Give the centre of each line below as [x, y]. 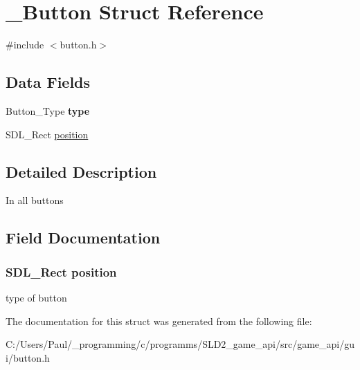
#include [25, 45]
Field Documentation [83, 238]
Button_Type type [48, 110]
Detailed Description [81, 171]
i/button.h [28, 357]
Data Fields [48, 82]
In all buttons [35, 200]
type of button [36, 297]
